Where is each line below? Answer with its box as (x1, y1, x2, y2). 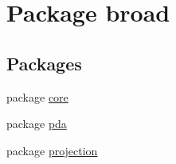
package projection (6, 142, 98, 158)
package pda (6, 115, 67, 132)
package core (6, 88, 68, 105)
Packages (6, 50, 82, 75)
